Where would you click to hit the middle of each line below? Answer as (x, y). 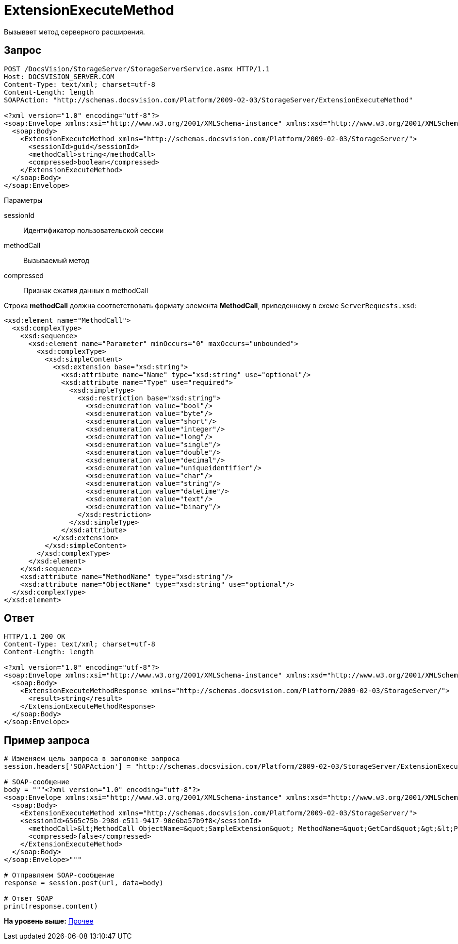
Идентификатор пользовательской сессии (94, 230)
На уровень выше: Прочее (49, 921)
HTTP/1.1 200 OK (35, 637)
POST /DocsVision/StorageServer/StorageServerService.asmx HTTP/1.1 (137, 69)
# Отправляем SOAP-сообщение (59, 875)
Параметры (23, 200)
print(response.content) (51, 906)
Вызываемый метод (57, 260)
